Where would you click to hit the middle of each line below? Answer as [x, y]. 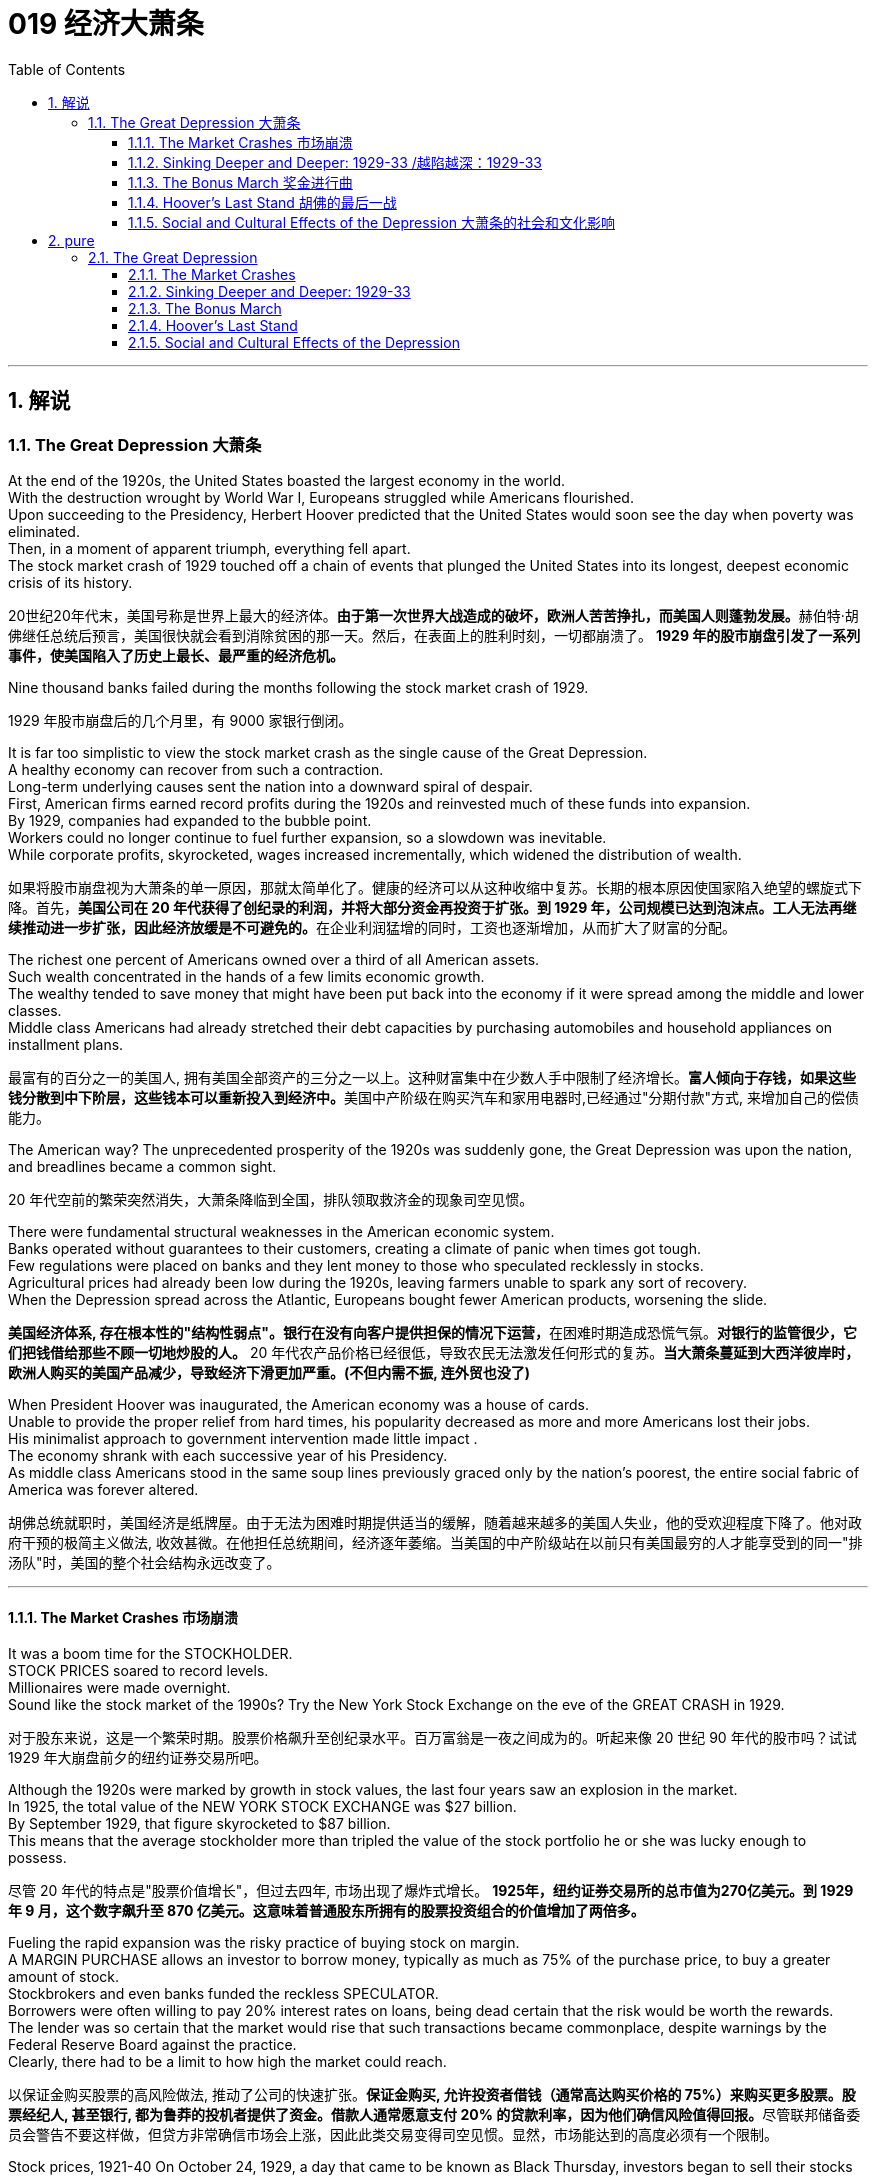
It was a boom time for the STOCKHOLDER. [150, 1654]
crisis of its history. [70, 582]
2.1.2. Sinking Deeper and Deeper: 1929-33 [269, 291]
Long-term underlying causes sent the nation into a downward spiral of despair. [270, 786]
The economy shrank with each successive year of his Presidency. [228, 1455]
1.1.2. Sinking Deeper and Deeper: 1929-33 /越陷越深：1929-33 [335, 162]
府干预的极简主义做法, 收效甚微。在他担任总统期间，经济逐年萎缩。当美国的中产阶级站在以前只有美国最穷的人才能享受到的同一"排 [435, 1542]
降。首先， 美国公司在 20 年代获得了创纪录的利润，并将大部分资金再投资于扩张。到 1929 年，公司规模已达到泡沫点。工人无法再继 [432, 907]
